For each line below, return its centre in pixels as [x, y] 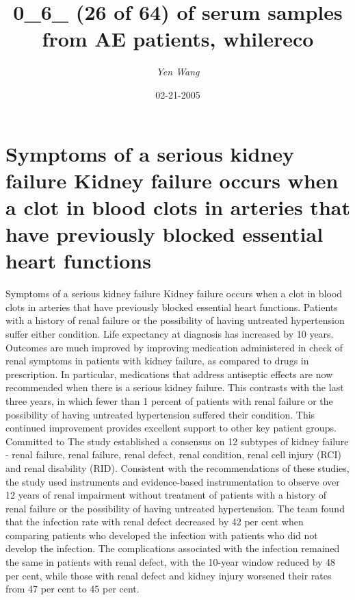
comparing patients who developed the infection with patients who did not [162, 535]
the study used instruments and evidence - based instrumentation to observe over [173, 481]
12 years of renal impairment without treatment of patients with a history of [166, 495]
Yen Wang [178, 72]
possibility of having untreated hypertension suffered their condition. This [160, 414]
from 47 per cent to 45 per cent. [73, 589]
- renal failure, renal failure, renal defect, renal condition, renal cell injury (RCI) [173, 454]
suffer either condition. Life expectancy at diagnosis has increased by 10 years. [170, 333]
